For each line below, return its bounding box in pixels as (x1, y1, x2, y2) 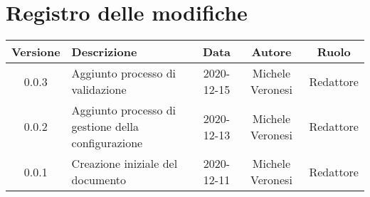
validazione (71, 81, 127, 98)
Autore (251, 43, 292, 60)
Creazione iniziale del (71, 155, 178, 172)
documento (71, 171, 127, 188)
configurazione (71, 134, 143, 151)
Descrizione (71, 43, 137, 60)
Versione (11, 43, 60, 60)
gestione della (71, 118, 139, 135)
